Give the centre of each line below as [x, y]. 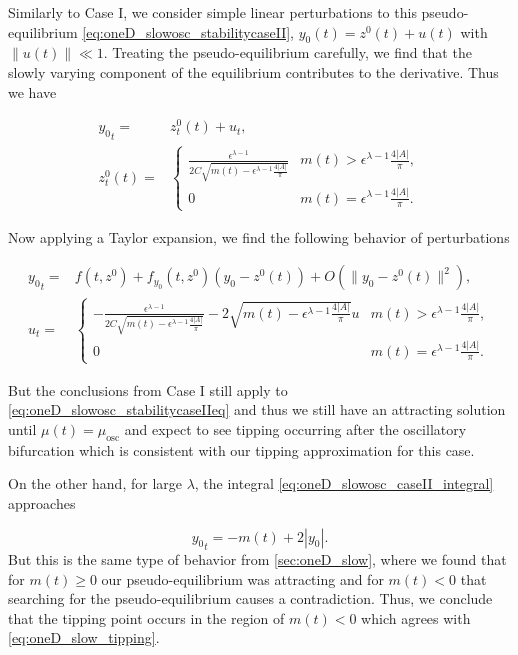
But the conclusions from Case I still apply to [148, 389]
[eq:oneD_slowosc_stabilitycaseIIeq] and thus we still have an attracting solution [257, 409]
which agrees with [416, 617]
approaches [42, 502]
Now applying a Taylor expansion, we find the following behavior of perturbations [259, 236]
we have [32, 91]
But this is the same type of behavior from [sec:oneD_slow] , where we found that [257, 559]
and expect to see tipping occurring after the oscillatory [295, 428]
